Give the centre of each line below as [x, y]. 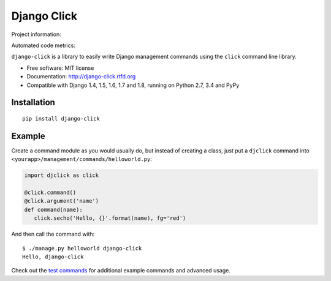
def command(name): [53, 209]
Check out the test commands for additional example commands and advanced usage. [121, 271]
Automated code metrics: [44, 45]
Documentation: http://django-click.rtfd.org [81, 77]
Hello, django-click [53, 257]
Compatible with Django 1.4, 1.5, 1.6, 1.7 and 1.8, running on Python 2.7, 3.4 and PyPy [133, 85]
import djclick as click [62, 175]
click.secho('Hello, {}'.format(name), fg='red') [110, 218]
